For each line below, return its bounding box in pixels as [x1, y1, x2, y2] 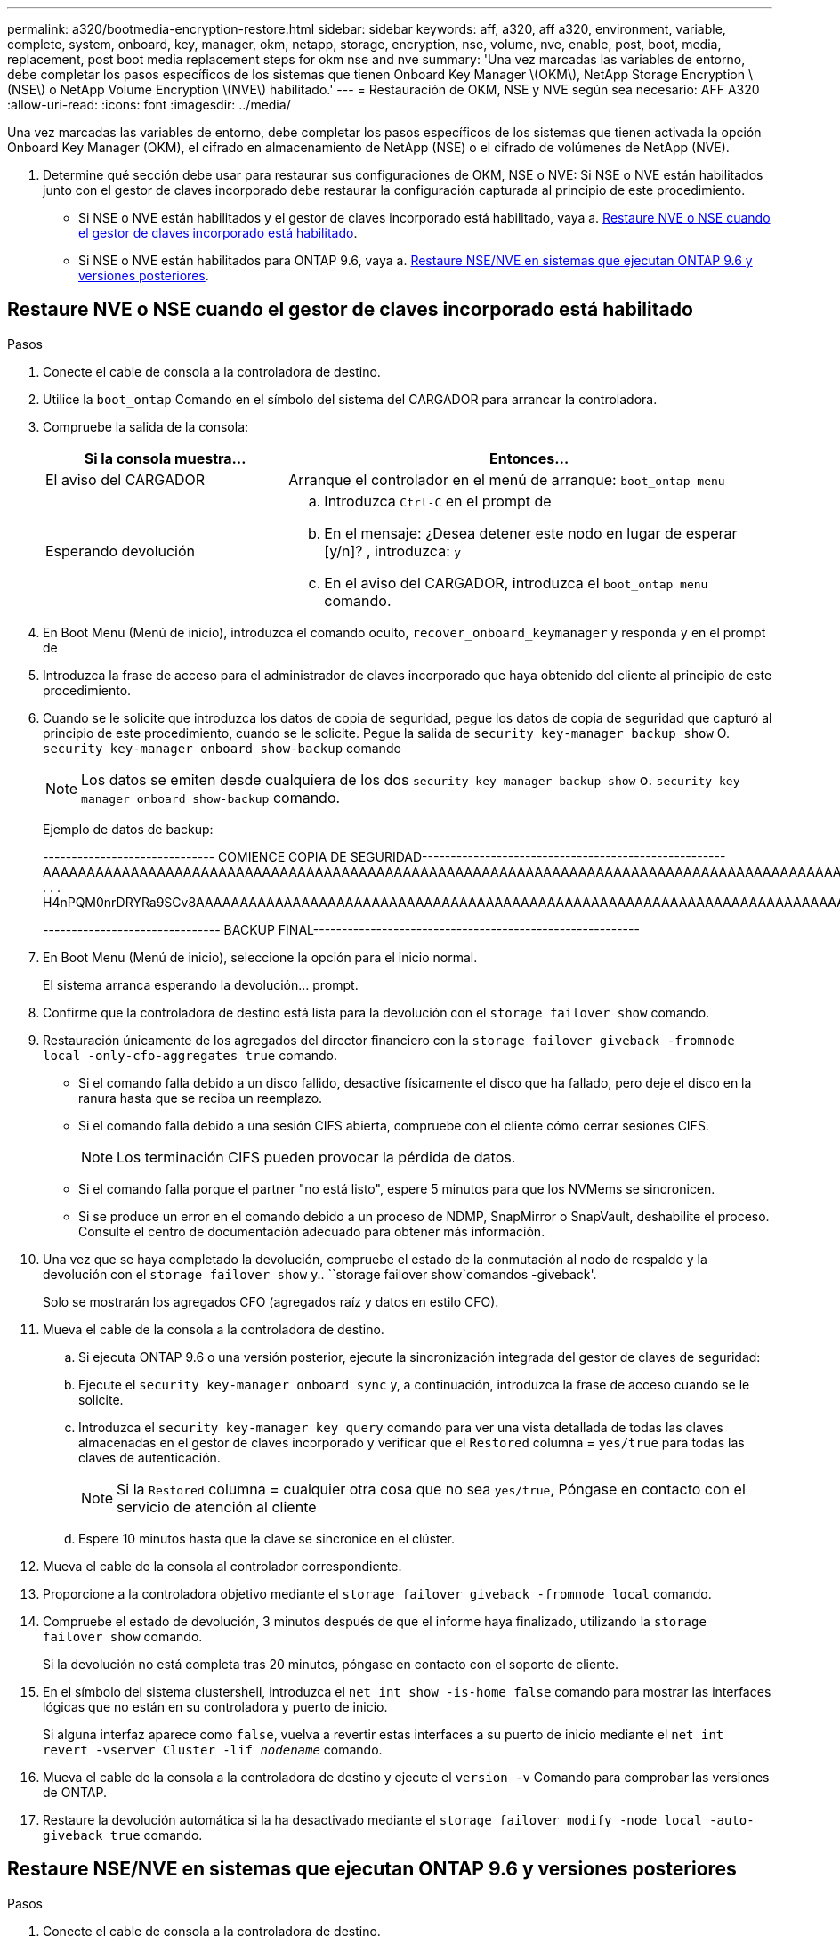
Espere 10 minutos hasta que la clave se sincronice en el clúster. [78, 1530, 456, 1546]
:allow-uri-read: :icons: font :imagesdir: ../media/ [7, 97, 291, 112]
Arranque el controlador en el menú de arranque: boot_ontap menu [288, 470, 725, 489]
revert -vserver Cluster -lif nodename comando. [43, 1741, 383, 1757]
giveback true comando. [43, 1827, 203, 1843]
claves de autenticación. [78, 1449, 221, 1465]
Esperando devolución [45, 541, 196, 560]
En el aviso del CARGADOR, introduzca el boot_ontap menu [324, 573, 708, 592]
